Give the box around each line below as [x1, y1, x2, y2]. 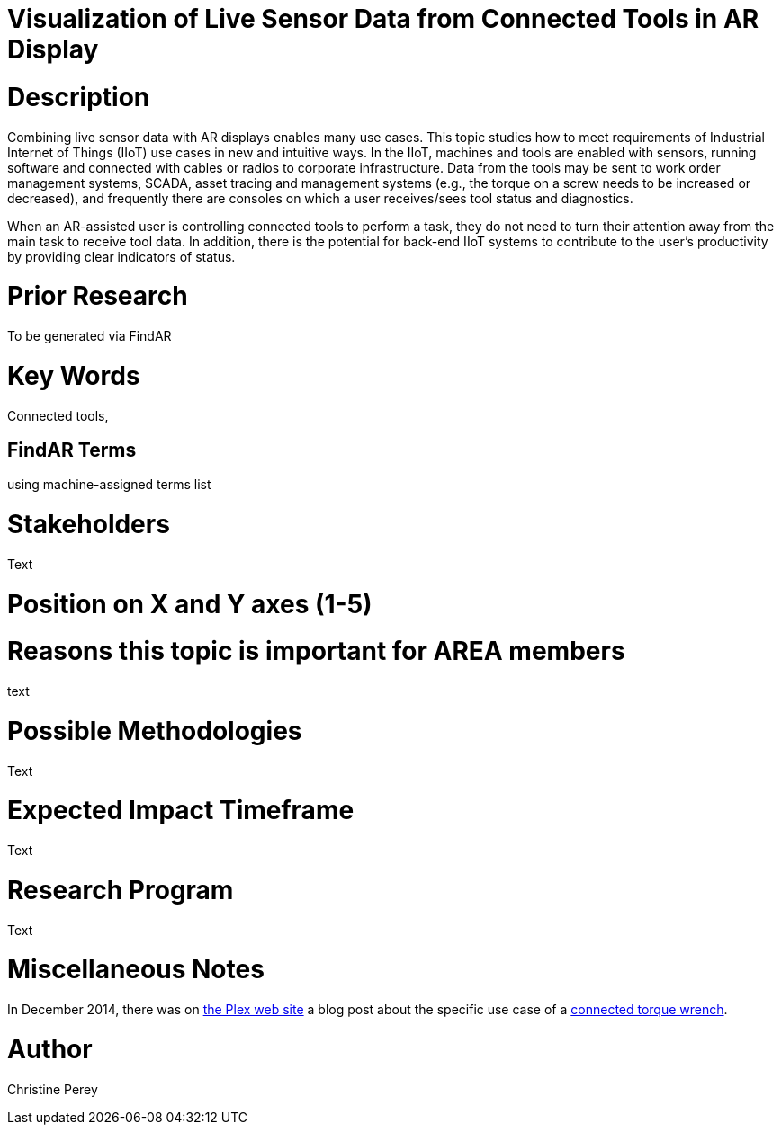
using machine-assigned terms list [7, 477, 211, 493]
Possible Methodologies [7, 715, 302, 746]
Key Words [7, 360, 140, 391]
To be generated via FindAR [7, 328, 172, 343]
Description [7, 81, 150, 112]
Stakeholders [7, 509, 170, 540]
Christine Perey [7, 1081, 98, 1097]
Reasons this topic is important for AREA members [7, 636, 625, 667]
